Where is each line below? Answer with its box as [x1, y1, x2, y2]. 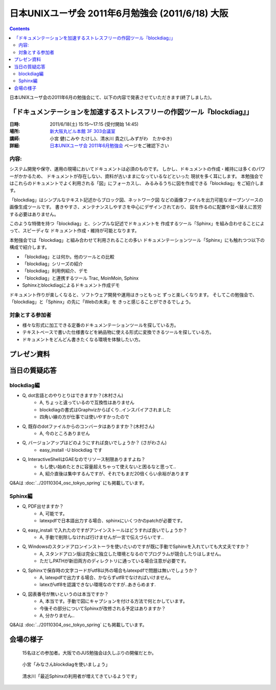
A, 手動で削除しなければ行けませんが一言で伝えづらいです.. [39, 534, 164, 540]
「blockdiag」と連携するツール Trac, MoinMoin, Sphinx [22, 275, 139, 281]
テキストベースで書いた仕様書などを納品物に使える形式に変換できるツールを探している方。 [22, 329, 214, 335]
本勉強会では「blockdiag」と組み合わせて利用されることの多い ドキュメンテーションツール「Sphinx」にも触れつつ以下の [9, 237, 265, 243]
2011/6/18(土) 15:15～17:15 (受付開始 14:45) [50, 121, 139, 127]
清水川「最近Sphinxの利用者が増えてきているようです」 [22, 673, 140, 679]
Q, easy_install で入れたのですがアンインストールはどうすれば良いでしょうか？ [22, 527, 188, 533]
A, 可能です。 [39, 510, 67, 516]
